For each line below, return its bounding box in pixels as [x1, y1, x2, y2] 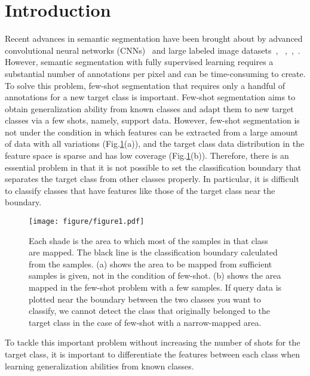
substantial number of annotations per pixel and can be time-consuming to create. [5, 67, 306, 79]
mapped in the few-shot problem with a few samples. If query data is [29, 281, 282, 294]
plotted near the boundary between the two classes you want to [29, 292, 261, 305]
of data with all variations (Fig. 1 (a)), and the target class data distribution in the [5, 137, 305, 150]
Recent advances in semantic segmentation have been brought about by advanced [5, 32, 303, 45]
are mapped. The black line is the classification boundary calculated [29, 246, 278, 258]
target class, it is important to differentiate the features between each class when [5, 348, 300, 360]
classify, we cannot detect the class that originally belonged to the [29, 304, 270, 317]
